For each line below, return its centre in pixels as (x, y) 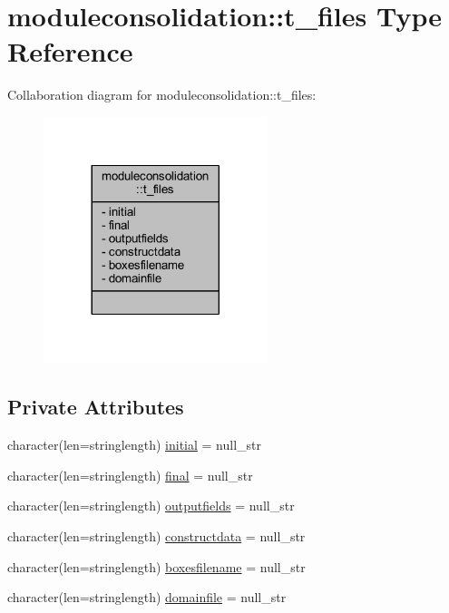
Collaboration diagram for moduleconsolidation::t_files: (162, 95)
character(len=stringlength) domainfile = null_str (147, 597)
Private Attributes (96, 407)
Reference (70, 51)
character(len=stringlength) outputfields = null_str (151, 506)
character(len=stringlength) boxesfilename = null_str (156, 566)
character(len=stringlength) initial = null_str (135, 445)
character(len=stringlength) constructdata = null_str (156, 536)
